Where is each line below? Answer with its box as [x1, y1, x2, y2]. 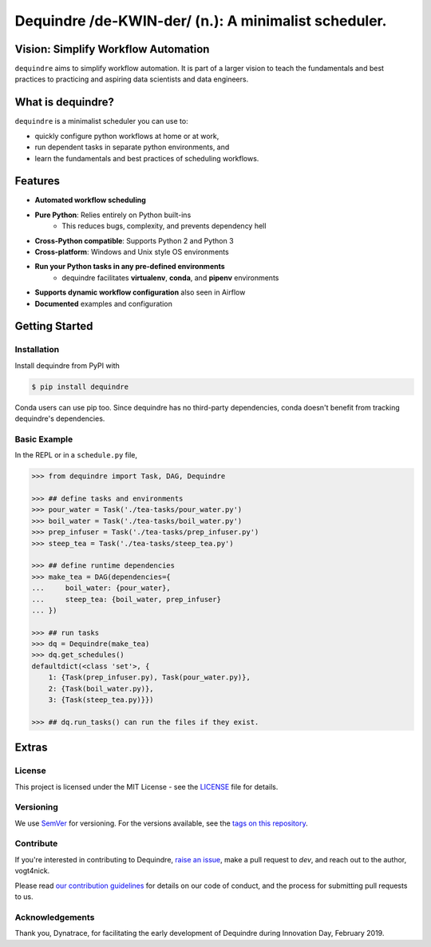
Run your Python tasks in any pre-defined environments [34, 262, 225, 271]
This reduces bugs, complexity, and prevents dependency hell [61, 221, 267, 231]
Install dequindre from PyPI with [14, 360, 120, 370]
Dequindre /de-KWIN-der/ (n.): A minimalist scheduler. [14, 12, 387, 30]
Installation [14, 344, 60, 355]
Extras [14, 741, 48, 755]
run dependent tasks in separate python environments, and [34, 142, 230, 152]
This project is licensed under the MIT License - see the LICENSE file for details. [14, 782, 279, 791]
